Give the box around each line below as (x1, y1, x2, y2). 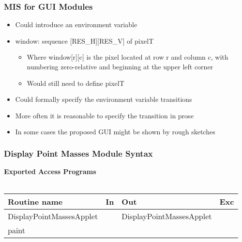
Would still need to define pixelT (27, 78, 124, 88)
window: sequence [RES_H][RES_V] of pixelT (15, 35, 154, 46)
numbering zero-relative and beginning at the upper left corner (27, 62, 213, 71)
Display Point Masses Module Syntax (4, 147, 153, 159)
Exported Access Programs (4, 166, 96, 177)
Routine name (8, 196, 63, 208)
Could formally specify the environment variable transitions (15, 94, 192, 104)
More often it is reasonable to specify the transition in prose (15, 110, 194, 120)
